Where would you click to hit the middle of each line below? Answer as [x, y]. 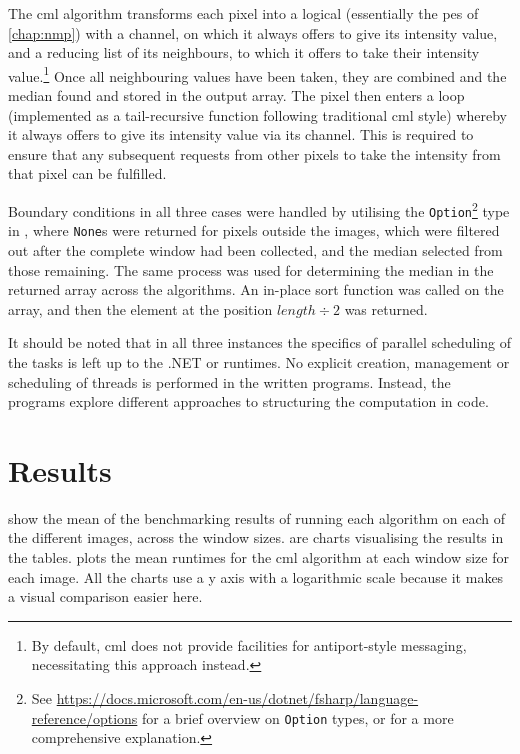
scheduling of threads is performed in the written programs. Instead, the [229, 381]
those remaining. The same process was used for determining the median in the [251, 269]
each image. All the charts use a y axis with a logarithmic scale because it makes [256, 576]
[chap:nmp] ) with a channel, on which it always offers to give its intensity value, [253, 32]
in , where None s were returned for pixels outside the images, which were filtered [254, 230]
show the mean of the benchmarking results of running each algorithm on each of [256, 517]
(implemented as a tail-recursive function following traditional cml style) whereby [257, 114]
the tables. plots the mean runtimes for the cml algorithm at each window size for [258, 557]
